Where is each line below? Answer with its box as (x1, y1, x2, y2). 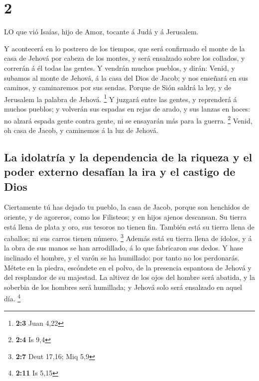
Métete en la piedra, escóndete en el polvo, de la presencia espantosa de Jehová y (4, 262, 252, 272)
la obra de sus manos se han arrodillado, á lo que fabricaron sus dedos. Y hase (4, 243, 243, 253)
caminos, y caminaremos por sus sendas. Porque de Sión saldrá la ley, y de (4, 82, 232, 93)
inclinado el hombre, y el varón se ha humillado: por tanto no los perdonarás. (4, 252, 240, 262)
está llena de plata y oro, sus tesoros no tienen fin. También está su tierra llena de (4, 221, 255, 232)
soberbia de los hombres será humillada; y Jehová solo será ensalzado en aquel (4, 281, 243, 292)
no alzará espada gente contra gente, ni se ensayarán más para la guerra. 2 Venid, (4, 114, 253, 126)
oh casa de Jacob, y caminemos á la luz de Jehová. (4, 125, 158, 135)
